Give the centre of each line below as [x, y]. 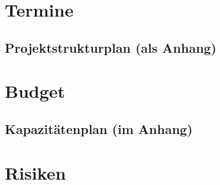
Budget [35, 91]
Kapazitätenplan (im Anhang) [99, 128]
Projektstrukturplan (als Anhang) [111, 47]
